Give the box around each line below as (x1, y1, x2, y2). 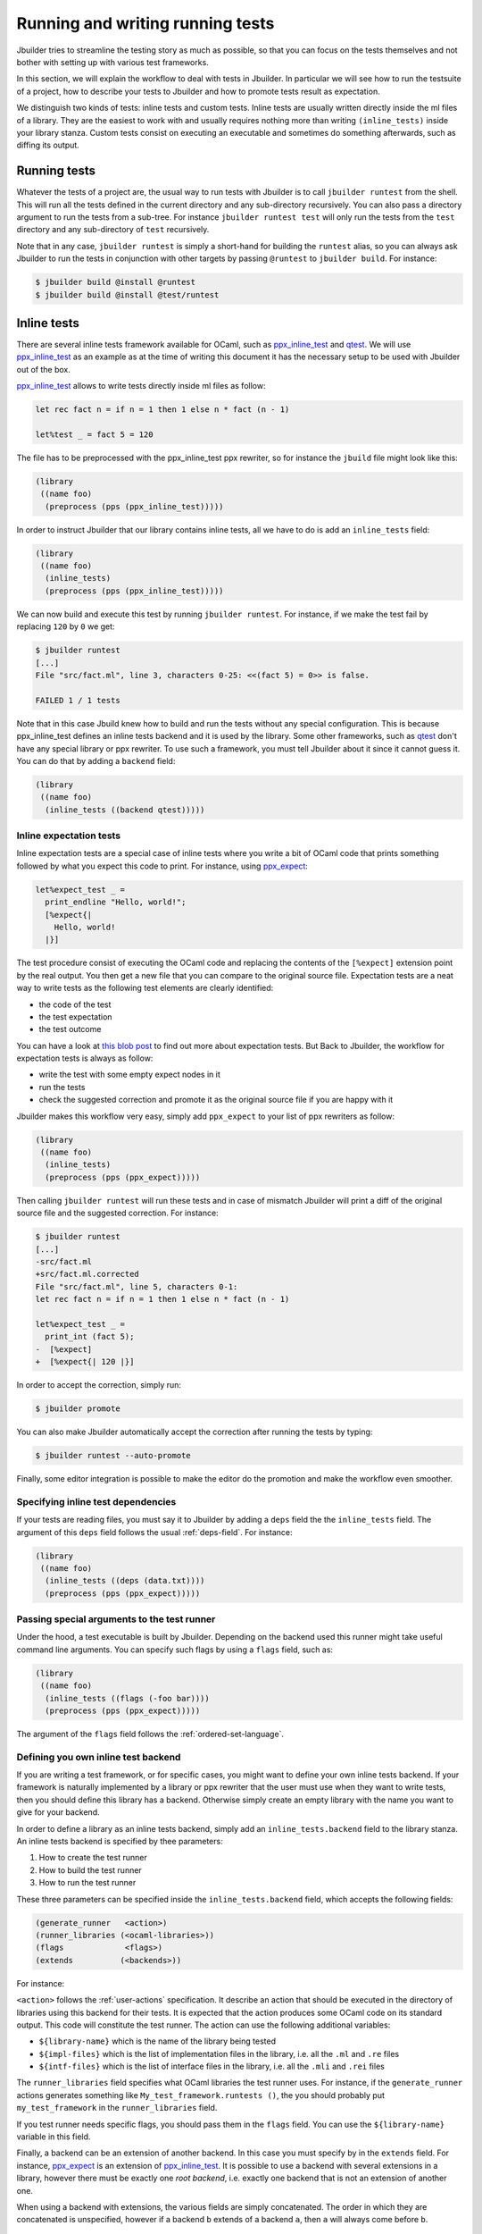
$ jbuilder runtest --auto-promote (35, 1450, 191, 1460)
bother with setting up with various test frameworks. (16, 56, 209, 67)
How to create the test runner (38, 1852, 147, 1863)
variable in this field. (16, 2131, 91, 2142)
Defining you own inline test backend (16, 1751, 181, 1763)
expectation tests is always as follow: (16, 1053, 154, 1063)
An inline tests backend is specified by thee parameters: (16, 1836, 223, 1847)
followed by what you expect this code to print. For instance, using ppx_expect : (16, 861, 308, 871)
